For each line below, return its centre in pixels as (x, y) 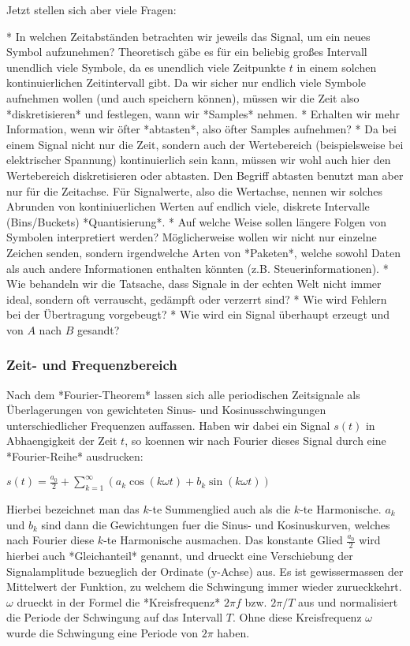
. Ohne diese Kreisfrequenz (297, 617)
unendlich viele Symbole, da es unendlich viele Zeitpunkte (146, 67)
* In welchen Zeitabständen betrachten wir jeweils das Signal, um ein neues (188, 36)
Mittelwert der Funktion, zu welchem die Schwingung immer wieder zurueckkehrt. (204, 586)
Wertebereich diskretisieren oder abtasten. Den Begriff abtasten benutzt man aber (205, 175)
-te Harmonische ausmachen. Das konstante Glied (223, 540)
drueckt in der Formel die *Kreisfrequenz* (119, 601)
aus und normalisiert (348, 601)
